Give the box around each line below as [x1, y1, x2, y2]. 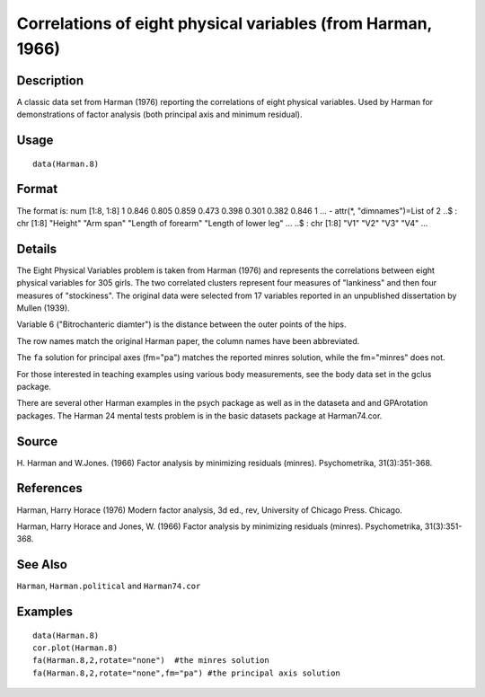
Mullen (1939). [16, 303, 71, 313]
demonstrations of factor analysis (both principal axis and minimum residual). [16, 109, 303, 120]
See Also [16, 557, 67, 572]
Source [16, 434, 58, 449]
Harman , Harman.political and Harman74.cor [16, 580, 201, 592]
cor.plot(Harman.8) [32, 643, 119, 653]
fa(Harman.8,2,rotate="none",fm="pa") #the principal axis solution [32, 667, 340, 678]
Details [16, 241, 57, 256]
